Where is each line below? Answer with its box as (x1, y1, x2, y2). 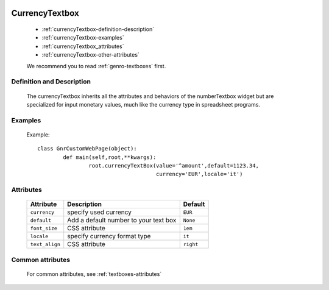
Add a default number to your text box (67, 216, 177, 225)
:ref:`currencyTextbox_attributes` (41, 43, 124, 50)
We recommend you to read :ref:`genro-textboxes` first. (26, 62, 166, 69)
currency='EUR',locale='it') (155, 171, 243, 178)
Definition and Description (11, 77, 91, 86)
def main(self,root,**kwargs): (63, 154, 157, 161)
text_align (30, 241, 61, 247)
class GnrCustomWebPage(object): (37, 145, 137, 152)
